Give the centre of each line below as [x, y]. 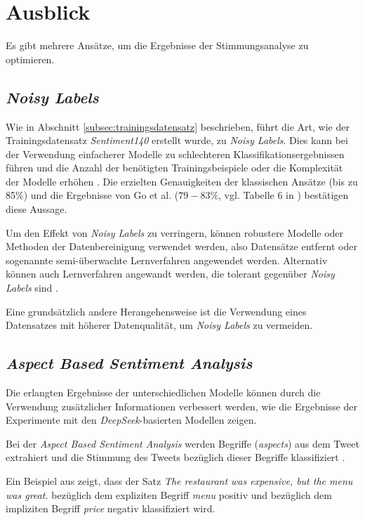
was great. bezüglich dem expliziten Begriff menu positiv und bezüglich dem [169, 494]
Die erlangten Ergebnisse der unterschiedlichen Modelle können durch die [163, 392]
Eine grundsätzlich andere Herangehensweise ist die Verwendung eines [156, 311]
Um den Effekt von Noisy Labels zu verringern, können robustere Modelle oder [175, 232]
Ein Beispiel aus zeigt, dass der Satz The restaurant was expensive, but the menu [179, 481]
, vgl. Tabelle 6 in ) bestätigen [284, 195]
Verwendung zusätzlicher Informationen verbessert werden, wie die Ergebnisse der [181, 406]
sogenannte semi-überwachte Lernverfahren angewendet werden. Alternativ [167, 260]
